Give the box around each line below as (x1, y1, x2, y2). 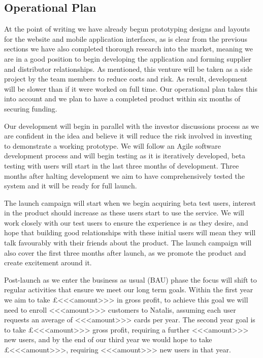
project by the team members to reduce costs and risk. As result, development (4, 73, 248, 84)
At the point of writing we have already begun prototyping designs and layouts (4, 23, 250, 34)
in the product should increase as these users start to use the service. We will (4, 207, 244, 218)
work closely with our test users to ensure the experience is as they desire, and (4, 217, 248, 228)
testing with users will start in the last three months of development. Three (4, 160, 239, 171)
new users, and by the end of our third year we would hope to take (4, 334, 212, 345)
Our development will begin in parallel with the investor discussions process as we (4, 120, 259, 131)
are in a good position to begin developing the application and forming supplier (4, 53, 251, 64)
